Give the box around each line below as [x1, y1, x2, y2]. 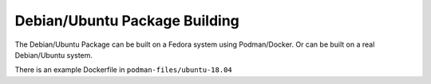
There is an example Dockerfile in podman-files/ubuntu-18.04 [14, 65, 232, 74]
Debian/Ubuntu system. [14, 50, 93, 59]
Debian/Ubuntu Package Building [14, 12, 239, 29]
